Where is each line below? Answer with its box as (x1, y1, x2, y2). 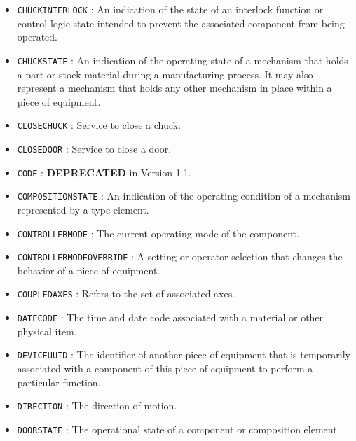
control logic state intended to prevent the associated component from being (17, 15, 345, 30)
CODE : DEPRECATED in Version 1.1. (17, 164, 191, 179)
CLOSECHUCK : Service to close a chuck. (17, 118, 181, 132)
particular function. (17, 374, 101, 389)
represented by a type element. (17, 202, 149, 216)
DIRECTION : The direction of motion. (17, 398, 177, 413)
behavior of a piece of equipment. (17, 262, 160, 277)
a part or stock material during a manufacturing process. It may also (17, 66, 313, 81)
